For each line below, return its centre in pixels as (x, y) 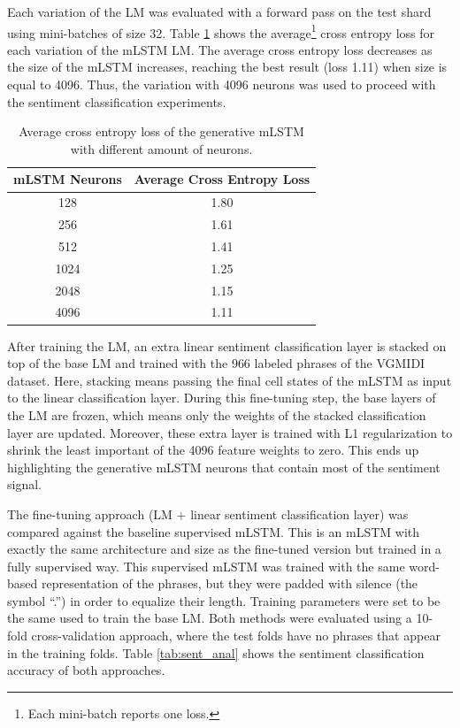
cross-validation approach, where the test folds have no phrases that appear (236, 636)
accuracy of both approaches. (86, 670)
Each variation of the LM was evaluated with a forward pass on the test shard (219, 11)
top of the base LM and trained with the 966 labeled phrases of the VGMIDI (216, 363)
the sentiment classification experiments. (117, 101)
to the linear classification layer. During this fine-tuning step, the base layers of (222, 398)
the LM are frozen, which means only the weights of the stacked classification (217, 414)
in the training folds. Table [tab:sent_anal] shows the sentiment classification (216, 652)
